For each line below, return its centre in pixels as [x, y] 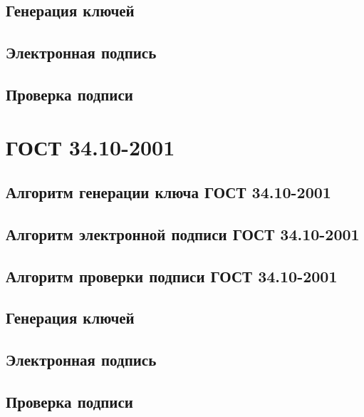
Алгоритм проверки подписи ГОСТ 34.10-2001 [172, 276]
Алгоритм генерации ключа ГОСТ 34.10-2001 [168, 192]
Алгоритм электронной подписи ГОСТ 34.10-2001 [183, 233]
